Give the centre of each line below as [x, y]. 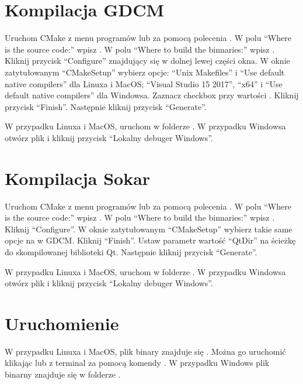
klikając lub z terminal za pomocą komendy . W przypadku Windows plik [137, 363]
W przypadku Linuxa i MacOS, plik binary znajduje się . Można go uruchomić [145, 351]
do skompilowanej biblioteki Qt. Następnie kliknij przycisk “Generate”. [131, 251]
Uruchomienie [62, 323]
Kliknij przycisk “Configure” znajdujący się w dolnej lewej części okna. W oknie [147, 61]
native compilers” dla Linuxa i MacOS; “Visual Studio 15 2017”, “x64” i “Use [144, 83]
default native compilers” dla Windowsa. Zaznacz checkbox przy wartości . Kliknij [152, 95]
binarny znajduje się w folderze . [63, 374]
